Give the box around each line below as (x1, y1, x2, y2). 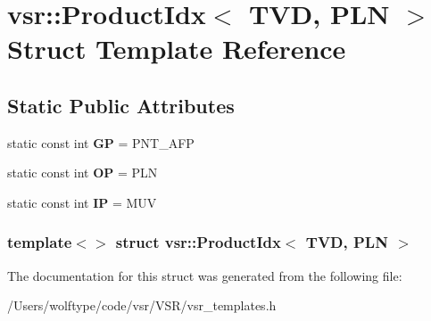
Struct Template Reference (7, 30, 346, 67)
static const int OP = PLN (7, 163, 158, 182)
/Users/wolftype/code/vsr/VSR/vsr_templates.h (7, 296, 277, 315)
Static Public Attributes (7, 91, 235, 119)
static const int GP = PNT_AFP (7, 133, 195, 152)
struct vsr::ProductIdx (115, 231, 281, 253)
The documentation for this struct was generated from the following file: (7, 266, 402, 284)
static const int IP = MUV (7, 193, 157, 211)
